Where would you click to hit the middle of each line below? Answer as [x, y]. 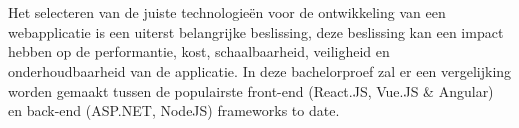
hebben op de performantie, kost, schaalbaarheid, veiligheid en [199, 51]
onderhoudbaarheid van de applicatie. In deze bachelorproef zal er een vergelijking [260, 70]
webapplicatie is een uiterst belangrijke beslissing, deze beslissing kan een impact [256, 31]
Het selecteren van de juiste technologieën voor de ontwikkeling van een [227, 12]
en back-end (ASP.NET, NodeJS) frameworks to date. [174, 110]
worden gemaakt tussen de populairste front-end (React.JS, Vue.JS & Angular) [251, 90]
